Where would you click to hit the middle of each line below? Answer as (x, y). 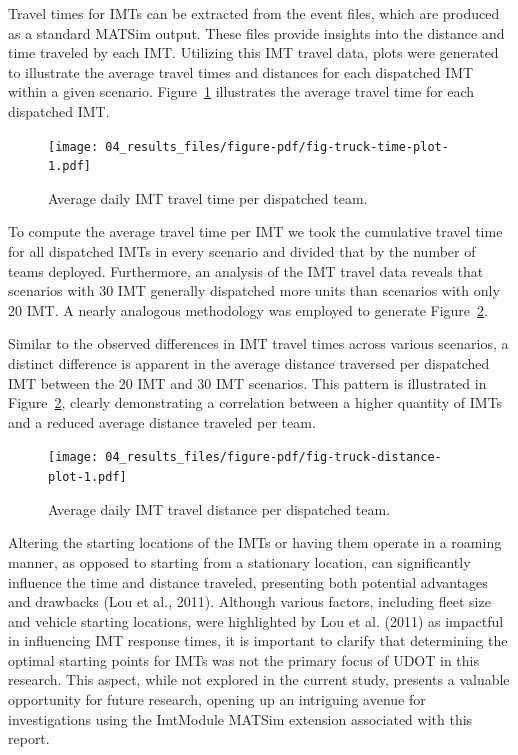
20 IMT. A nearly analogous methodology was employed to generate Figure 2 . (248, 309)
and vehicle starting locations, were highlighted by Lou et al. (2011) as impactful (256, 620)
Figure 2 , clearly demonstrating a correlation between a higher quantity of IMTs (255, 402)
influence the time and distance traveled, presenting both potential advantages (248, 581)
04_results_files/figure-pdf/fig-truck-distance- (273, 457)
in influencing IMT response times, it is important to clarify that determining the (258, 640)
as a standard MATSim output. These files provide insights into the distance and (256, 32)
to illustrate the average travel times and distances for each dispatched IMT (241, 71)
